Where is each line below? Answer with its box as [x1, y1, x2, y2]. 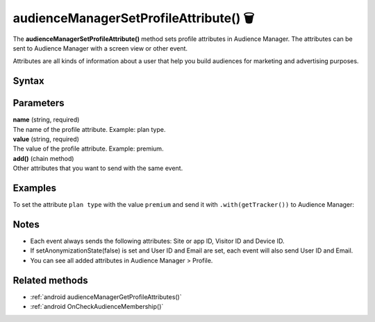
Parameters [12, 97, 65, 109]
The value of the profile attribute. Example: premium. [12, 144, 164, 153]
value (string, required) [12, 135, 80, 144]
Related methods [12, 274, 88, 286]
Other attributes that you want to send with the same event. [12, 164, 183, 173]
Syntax [12, 75, 44, 87]
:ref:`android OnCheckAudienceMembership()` [30, 303, 164, 311]
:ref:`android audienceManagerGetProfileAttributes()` [30, 292, 182, 301]
